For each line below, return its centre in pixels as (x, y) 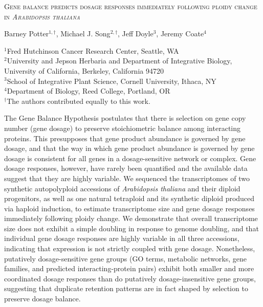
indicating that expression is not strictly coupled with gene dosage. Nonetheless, (130, 248)
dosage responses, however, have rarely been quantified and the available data (126, 168)
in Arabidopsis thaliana (42, 16)
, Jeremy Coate (180, 34)
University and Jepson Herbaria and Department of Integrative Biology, (119, 61)
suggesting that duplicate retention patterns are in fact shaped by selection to (126, 288)
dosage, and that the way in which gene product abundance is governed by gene (129, 148)
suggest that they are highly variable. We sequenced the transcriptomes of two (127, 178)
